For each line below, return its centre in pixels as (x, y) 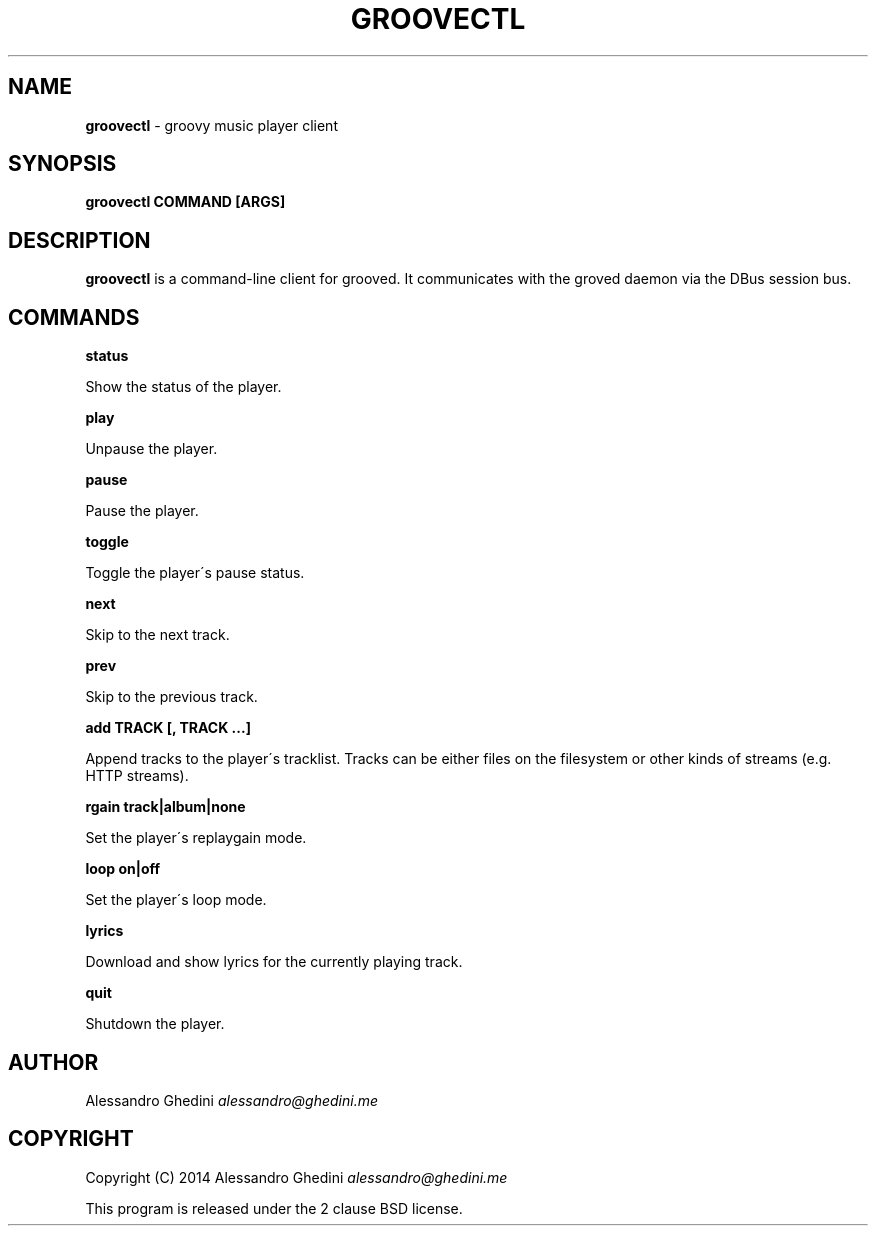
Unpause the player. (151, 449)
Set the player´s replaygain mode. (196, 838)
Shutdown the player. (155, 1024)
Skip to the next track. (157, 635)
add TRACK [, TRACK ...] (168, 728)
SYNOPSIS (62, 164)
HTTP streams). (137, 776)
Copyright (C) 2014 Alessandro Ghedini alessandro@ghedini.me (296, 1177)
